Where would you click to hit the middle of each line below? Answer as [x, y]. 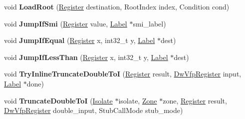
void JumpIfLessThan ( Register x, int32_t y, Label [86, 57]
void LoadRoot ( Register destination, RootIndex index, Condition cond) [117, 6]
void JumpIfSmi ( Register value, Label [66, 23]
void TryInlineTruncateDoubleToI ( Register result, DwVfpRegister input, [123, 74]
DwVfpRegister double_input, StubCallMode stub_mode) [94, 110]
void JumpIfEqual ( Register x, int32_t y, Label [80, 40]
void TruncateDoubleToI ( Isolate [58, 100]
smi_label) [149, 23]
